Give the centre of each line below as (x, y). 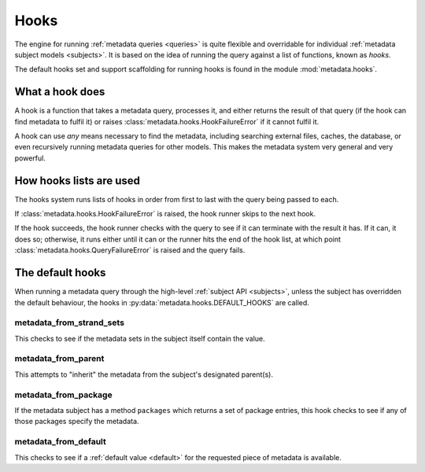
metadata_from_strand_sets (70, 323)
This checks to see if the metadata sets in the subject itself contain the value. (140, 338)
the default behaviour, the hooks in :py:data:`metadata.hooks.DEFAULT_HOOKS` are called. (162, 302)
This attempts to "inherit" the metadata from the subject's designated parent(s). (144, 374)
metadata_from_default (60, 442)
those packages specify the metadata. (77, 422)
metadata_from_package (64, 395)
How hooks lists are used (78, 181)
